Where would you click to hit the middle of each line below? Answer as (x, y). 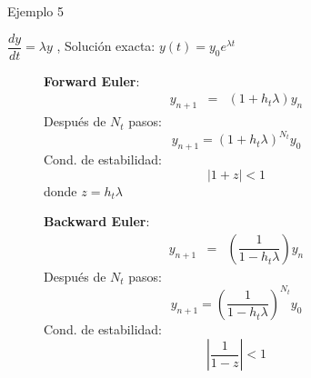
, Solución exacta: (106, 46)
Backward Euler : (97, 221)
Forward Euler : (92, 80)
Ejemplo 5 (36, 11)
